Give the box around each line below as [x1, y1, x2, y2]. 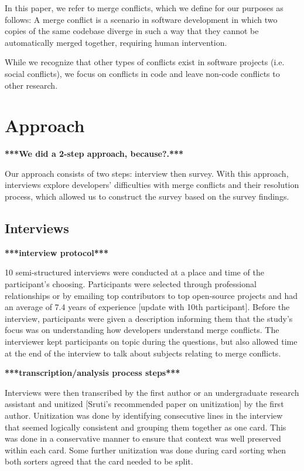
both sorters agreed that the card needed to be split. [5, 455, 193, 467]
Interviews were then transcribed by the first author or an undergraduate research [5, 386, 299, 398]
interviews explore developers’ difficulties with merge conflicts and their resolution [5, 179, 299, 191]
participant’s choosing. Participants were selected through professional [5, 278, 257, 290]
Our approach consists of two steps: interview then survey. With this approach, [5, 167, 289, 179]
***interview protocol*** [5, 246, 108, 258]
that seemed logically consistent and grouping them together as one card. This [5, 420, 286, 433]
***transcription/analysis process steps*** [5, 366, 180, 379]
